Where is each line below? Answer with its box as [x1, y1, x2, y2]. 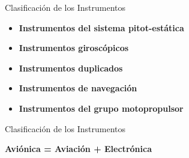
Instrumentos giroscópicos [19, 41, 129, 54]
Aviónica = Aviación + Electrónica [5, 142, 152, 155]
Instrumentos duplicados [19, 61, 123, 74]
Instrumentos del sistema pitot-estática [19, 21, 184, 34]
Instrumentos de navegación [19, 82, 137, 94]
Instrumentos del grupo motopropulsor [19, 102, 184, 114]
